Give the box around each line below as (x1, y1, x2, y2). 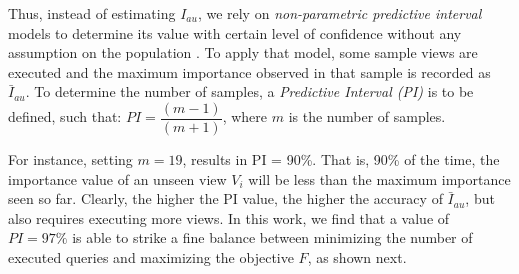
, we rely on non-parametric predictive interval (197, 3, 482, 23)
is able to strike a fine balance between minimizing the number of (72, 227, 473, 248)
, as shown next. (307, 247, 407, 267)
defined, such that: (8, 106, 122, 127)
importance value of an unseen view (8, 168, 227, 189)
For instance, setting (8, 149, 133, 170)
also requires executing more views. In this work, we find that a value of (8, 207, 450, 228)
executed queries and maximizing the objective (8, 247, 294, 267)
